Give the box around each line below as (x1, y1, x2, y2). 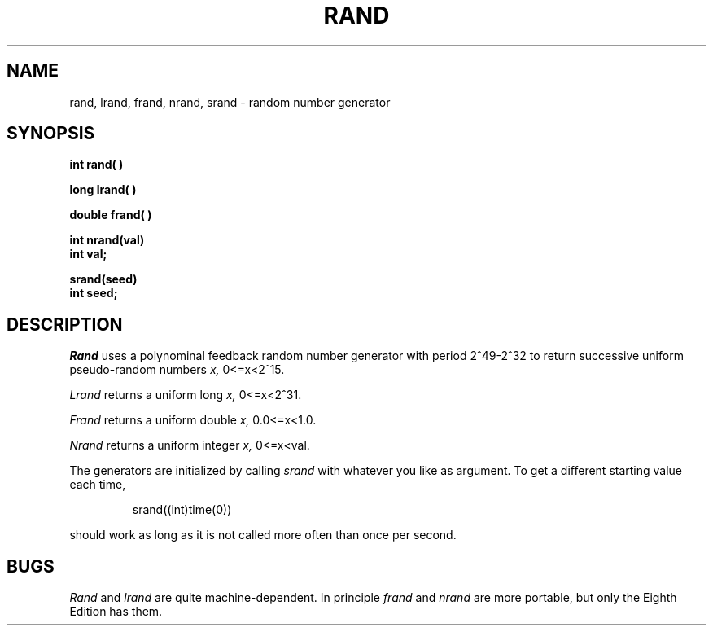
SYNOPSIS (7, 123, 95, 144)
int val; (69, 247, 107, 261)
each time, (69, 477, 126, 492)
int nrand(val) (69, 233, 145, 248)
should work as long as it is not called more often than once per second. (69, 528, 457, 542)
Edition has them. (69, 604, 163, 619)
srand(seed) (69, 272, 138, 287)
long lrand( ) (69, 182, 137, 197)
